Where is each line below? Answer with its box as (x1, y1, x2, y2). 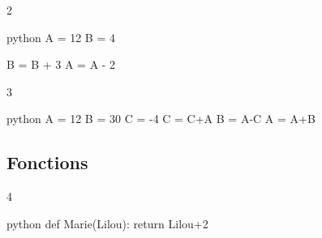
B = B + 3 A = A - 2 (6, 56, 116, 73)
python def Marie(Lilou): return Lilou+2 (6, 215, 208, 232)
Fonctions (6, 150, 88, 175)
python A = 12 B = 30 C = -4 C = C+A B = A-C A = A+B (6, 110, 316, 127)
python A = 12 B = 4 (6, 28, 115, 45)
